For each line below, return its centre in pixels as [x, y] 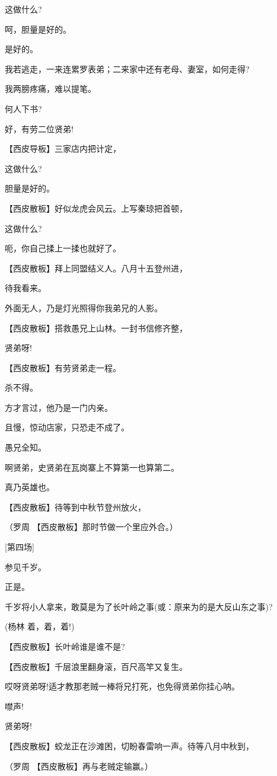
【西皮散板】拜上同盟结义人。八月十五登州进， [96, 268]
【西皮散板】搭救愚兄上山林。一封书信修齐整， [96, 328]
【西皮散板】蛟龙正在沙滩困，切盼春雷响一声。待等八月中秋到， [129, 745]
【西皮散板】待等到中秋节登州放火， [75, 507]
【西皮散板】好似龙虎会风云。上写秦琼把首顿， [96, 208]
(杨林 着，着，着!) [40, 626]
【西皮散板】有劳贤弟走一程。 [63, 367]
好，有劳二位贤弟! [39, 128]
